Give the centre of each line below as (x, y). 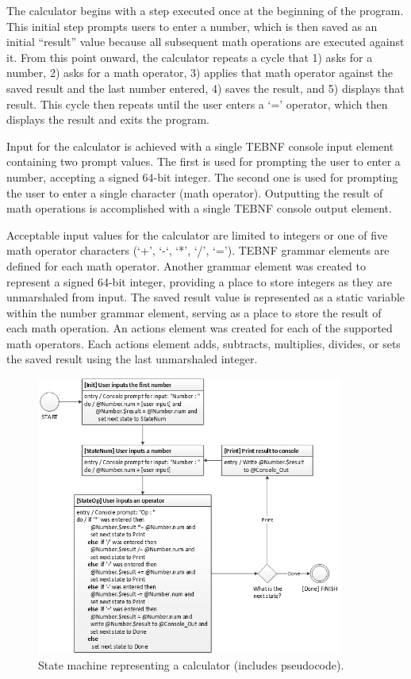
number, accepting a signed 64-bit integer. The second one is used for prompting (202, 176)
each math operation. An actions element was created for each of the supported (200, 328)
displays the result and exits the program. (108, 119)
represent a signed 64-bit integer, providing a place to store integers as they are (199, 281)
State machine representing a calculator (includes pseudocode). (191, 665)
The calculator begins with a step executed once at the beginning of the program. (205, 10)
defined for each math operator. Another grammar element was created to (186, 265)
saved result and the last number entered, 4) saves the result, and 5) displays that (205, 88)
